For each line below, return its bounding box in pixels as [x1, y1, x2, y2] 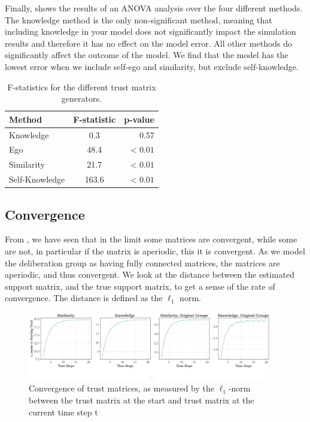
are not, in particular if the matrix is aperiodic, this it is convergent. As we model [5, 245, 305, 257]
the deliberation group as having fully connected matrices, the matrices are [5, 256, 280, 269]
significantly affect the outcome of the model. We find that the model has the [5, 48, 288, 61]
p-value [124, 113, 154, 125]
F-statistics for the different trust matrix [7, 80, 156, 93]
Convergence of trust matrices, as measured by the [29, 382, 214, 394]
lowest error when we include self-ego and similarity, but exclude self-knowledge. [5, 60, 299, 72]
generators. [61, 92, 102, 105]
